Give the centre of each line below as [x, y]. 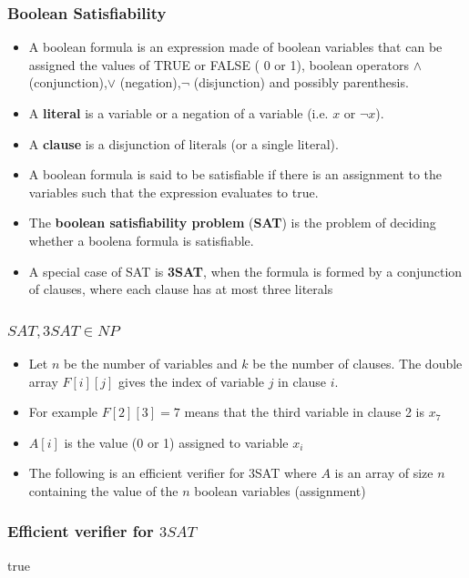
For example [63, 412]
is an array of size [384, 473]
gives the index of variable [192, 381]
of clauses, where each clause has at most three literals [181, 289]
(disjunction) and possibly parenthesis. [301, 82]
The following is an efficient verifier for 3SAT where [173, 473]
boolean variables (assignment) [280, 490]
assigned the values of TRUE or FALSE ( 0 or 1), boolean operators [219, 64]
